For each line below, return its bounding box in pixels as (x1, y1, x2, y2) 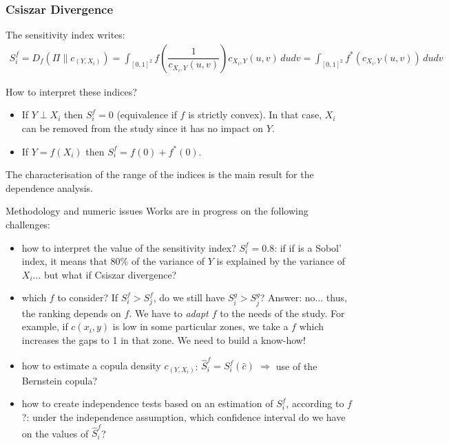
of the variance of (131, 254, 205, 268)
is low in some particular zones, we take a (112, 319, 289, 334)
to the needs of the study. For (220, 305, 345, 320)
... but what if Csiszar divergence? (32, 267, 177, 281)
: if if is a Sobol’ (274, 240, 342, 254)
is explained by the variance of (216, 254, 346, 268)
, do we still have (153, 290, 225, 305)
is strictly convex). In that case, (188, 107, 322, 122)
